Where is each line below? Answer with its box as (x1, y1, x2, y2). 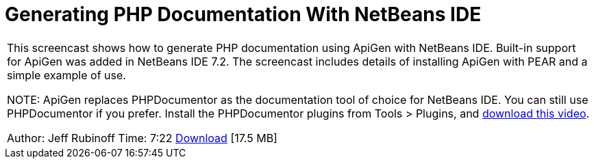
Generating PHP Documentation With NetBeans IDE (5, 3, 482, 26)
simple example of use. (7, 68, 126, 82)
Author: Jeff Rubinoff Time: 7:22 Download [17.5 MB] (7, 131, 277, 145)
